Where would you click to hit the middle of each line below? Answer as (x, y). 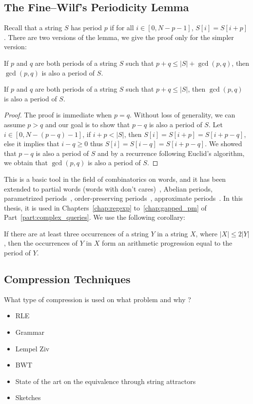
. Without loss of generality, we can (182, 115)
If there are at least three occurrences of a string (76, 233)
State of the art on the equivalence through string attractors (106, 381)
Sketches (28, 397)
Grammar (30, 332)
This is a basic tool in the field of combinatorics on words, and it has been (115, 179)
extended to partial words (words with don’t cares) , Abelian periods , (108, 188)
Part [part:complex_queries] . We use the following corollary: (95, 217)
